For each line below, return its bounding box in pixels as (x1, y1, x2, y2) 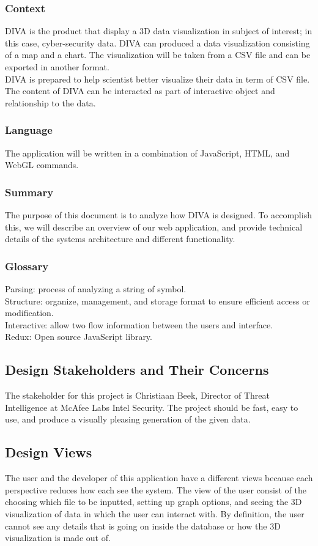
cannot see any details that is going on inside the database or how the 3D (5, 519, 281, 532)
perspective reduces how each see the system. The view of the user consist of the (5, 483, 306, 496)
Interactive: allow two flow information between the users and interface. (5, 318, 273, 331)
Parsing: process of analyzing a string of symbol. (5, 282, 187, 295)
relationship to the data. (5, 96, 96, 109)
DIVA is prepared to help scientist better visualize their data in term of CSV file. (5, 72, 310, 85)
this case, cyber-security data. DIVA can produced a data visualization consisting (5, 36, 310, 49)
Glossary (5, 258, 49, 273)
